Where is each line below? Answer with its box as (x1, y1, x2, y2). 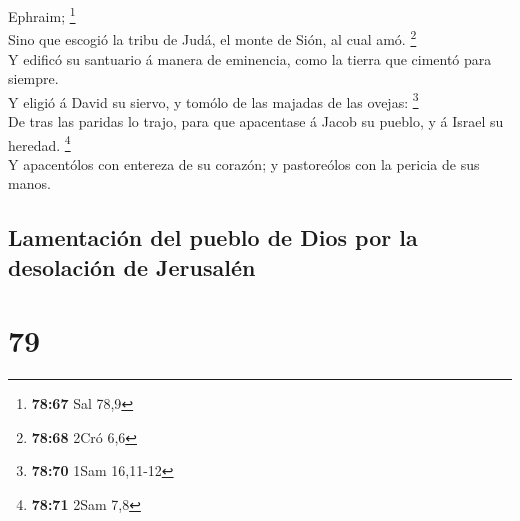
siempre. (8, 68, 59, 89)
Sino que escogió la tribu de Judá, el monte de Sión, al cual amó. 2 (8, 26, 417, 49)
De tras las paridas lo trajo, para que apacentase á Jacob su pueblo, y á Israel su (8, 110, 504, 131)
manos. (8, 173, 51, 194)
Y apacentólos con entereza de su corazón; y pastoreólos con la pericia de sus (8, 153, 480, 174)
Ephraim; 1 (8, 3, 76, 26)
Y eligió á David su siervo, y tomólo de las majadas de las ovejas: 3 (8, 88, 419, 112)
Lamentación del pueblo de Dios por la (8, 222, 418, 253)
